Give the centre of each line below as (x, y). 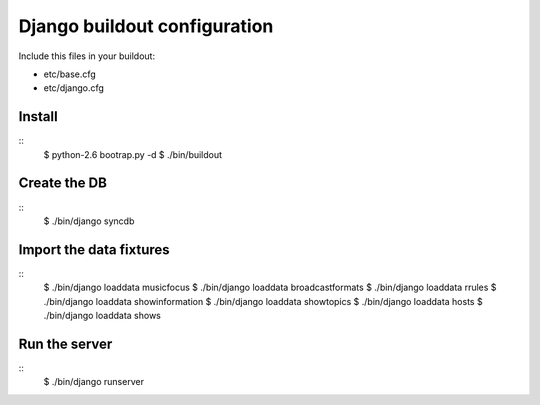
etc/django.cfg (74, 88)
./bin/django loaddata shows (102, 315)
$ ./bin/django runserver (94, 382)
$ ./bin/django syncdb (89, 221)
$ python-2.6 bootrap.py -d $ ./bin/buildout (133, 154)
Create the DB (62, 183)
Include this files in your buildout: (86, 56)
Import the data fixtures (94, 249)
